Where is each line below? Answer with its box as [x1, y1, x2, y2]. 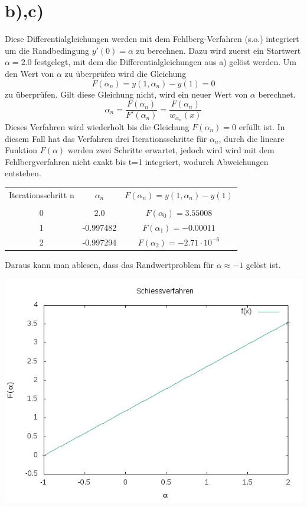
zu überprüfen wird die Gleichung [64, 67, 187, 79]
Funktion [5, 144, 38, 156]
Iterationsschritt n [9, 188, 74, 201]
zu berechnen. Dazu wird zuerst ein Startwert [136, 44, 301, 56]
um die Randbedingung [5, 44, 89, 56]
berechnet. [258, 88, 296, 100]
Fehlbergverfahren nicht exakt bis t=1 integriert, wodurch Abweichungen [5, 155, 269, 167]
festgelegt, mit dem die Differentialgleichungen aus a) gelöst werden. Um [34, 56, 296, 68]
